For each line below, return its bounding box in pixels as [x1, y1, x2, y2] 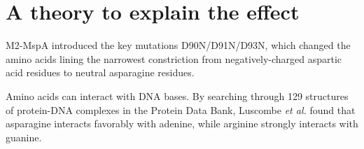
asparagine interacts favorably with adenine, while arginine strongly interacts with [6, 116, 358, 131]
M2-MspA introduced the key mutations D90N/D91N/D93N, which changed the [6, 38, 351, 52]
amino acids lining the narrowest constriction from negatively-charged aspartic [6, 51, 342, 66]
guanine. [6, 129, 42, 144]
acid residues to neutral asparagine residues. [6, 65, 195, 80]
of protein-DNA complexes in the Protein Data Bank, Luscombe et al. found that [6, 102, 356, 117]
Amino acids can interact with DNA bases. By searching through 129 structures [6, 88, 349, 103]
